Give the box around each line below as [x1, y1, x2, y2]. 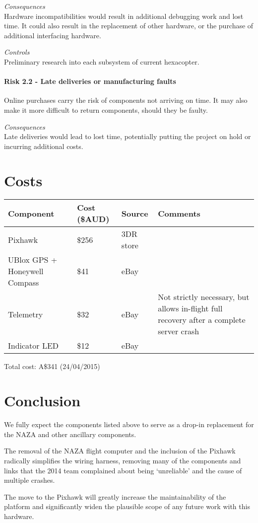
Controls [4, 47, 30, 57]
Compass [8, 277, 39, 289]
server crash [158, 325, 199, 337]
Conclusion [4, 390, 81, 411]
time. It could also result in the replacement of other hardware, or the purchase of [4, 20, 254, 31]
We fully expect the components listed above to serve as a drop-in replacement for [4, 419, 254, 430]
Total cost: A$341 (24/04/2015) [4, 361, 100, 372]
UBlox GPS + [8, 254, 58, 266]
